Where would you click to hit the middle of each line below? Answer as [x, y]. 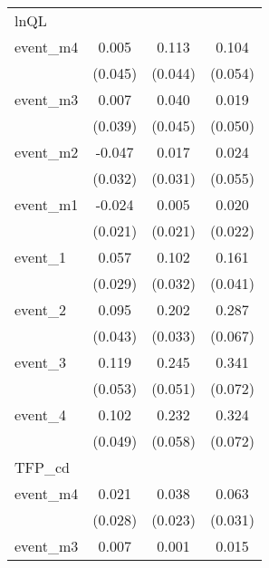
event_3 [40, 362]
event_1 [40, 257]
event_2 [40, 309]
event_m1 [47, 204]
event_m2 [47, 152]
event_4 [40, 414]
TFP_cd [42, 467]
